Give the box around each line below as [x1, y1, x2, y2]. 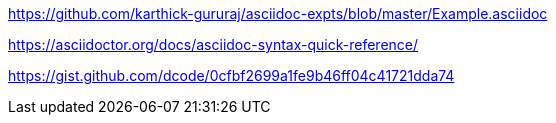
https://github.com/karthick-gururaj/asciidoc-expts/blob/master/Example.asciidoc [8, 5, 548, 22]
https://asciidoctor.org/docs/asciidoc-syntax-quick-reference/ [8, 36, 419, 53]
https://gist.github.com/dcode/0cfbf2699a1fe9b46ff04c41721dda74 [8, 67, 455, 84]
